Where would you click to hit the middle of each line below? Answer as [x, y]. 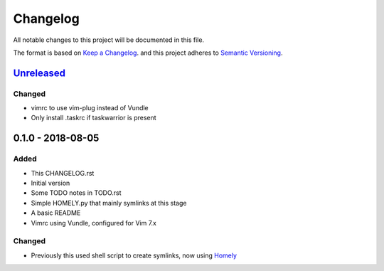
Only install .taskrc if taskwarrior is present [94, 118]
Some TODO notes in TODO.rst [76, 193]
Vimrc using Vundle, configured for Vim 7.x [94, 223]
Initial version [50, 183]
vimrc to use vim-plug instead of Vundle [90, 108]
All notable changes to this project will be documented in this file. [109, 40]
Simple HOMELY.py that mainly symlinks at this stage [109, 203]
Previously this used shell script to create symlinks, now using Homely [134, 255]
